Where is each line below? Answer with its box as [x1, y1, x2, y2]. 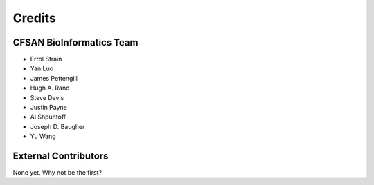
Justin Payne [30, 104, 67, 112]
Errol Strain [30, 55, 62, 64]
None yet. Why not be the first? [12, 168, 103, 177]
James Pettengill [30, 74, 78, 82]
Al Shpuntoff [30, 113, 66, 121]
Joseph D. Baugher [30, 122, 85, 130]
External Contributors [12, 150, 109, 162]
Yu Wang [30, 132, 56, 141]
